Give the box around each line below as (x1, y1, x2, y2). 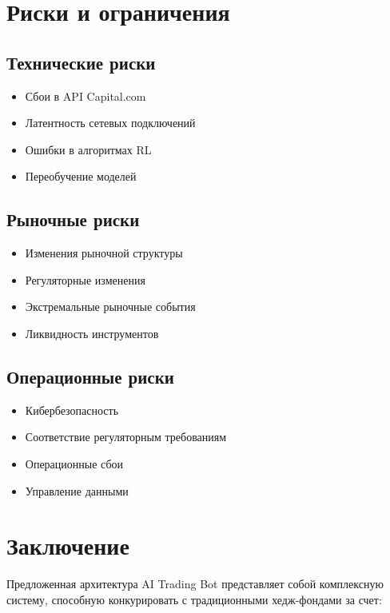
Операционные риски (6, 364, 174, 388)
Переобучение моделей (25, 168, 137, 185)
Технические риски (6, 50, 156, 74)
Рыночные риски (6, 207, 140, 232)
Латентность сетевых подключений (25, 114, 196, 131)
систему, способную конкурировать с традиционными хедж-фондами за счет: (6, 591, 382, 607)
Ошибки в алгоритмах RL (25, 141, 152, 157)
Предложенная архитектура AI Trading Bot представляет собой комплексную (6, 575, 384, 592)
